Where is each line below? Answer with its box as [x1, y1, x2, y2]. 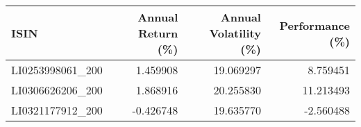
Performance [279, 17, 350, 33]
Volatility [209, 25, 261, 41]
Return [137, 25, 178, 41]
